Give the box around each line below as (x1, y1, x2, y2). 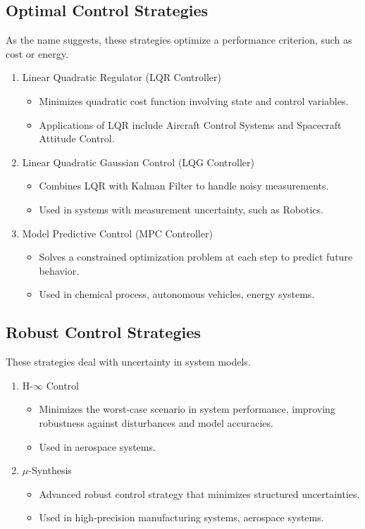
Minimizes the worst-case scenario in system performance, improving (39, 402, 335, 416)
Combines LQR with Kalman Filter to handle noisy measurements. (39, 178, 329, 193)
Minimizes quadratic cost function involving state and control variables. (39, 93, 349, 108)
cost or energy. (6, 46, 68, 61)
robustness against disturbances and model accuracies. (39, 415, 273, 430)
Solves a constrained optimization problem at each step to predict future (39, 249, 353, 264)
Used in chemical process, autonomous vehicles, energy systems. (39, 287, 315, 301)
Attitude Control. (39, 131, 115, 146)
